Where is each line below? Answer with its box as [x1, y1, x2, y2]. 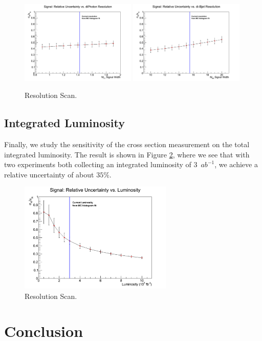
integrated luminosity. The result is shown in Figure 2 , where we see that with [4, 149, 250, 159]
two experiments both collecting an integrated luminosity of [4, 159, 191, 170]
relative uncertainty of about [4, 169, 94, 179]
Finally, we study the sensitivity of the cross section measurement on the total [4, 139, 250, 150]
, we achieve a [214, 159, 258, 170]
